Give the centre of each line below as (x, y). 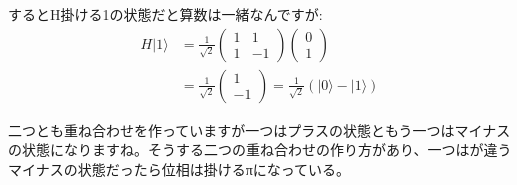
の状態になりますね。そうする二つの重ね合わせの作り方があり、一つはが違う (260, 149)
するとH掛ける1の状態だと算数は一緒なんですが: (165, 14)
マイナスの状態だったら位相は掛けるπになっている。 (179, 168)
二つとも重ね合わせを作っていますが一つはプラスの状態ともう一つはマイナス (259, 129)
